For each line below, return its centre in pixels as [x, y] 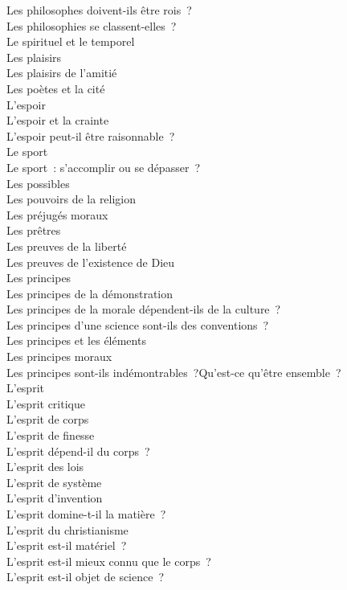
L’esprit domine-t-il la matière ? [86, 514]
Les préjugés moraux [57, 214]
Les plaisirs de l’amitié [62, 73]
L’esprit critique [46, 403]
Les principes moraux [59, 356]
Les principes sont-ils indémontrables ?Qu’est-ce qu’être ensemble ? [174, 372]
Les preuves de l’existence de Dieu [91, 262]
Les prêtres [34, 230]
